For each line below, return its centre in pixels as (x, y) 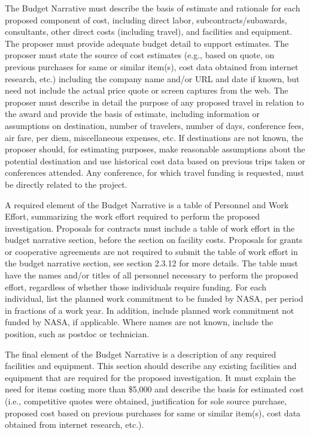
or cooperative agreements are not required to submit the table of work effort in (151, 251)
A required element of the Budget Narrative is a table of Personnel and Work (147, 204)
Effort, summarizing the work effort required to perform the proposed (133, 216)
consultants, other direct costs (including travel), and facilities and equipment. (149, 31)
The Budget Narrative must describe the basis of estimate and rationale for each (153, 8)
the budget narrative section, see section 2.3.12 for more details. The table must (151, 263)
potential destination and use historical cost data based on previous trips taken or (155, 160)
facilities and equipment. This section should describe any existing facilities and (151, 366)
